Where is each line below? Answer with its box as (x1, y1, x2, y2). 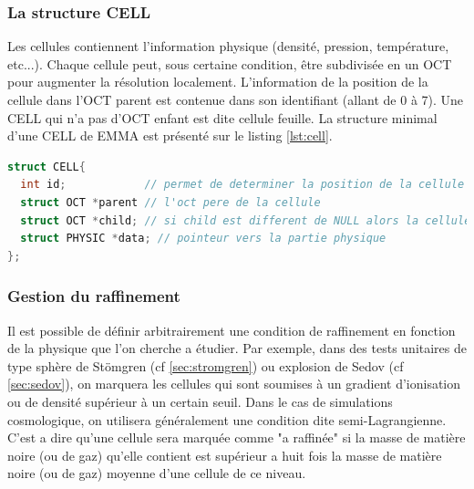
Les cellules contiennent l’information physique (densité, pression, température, (7, 36, 449, 56)
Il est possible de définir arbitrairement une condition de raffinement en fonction (7, 320, 456, 339)
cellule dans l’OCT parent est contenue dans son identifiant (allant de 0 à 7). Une (7, 90, 464, 109)
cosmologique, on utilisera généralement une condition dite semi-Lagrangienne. (7, 410, 447, 429)
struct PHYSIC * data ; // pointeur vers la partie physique (20, 232, 386, 245)
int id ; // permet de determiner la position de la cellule (20, 178, 465, 192)
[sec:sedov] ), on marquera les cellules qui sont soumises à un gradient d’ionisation (7, 374, 461, 393)
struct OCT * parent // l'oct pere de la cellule (20, 195, 321, 209)
